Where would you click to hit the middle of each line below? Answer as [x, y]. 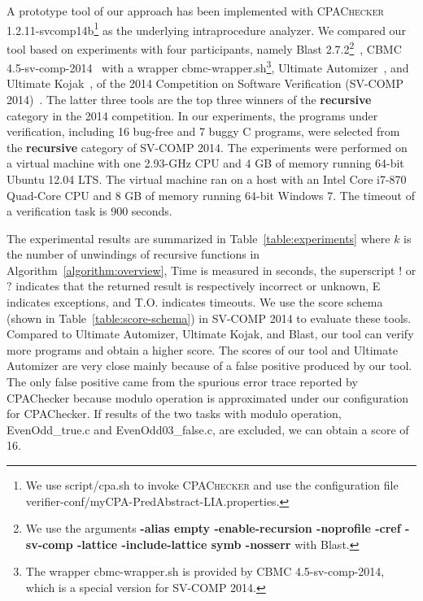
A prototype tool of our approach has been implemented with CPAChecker [195, 11]
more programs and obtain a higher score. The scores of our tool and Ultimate [202, 349]
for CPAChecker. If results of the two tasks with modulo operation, [174, 414]
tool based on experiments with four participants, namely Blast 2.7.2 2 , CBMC [204, 47]
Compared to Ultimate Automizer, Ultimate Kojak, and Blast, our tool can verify [210, 334]
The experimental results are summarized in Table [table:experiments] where [198, 238]
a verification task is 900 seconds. [89, 211]
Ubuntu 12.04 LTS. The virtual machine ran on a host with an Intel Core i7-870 [207, 179]
